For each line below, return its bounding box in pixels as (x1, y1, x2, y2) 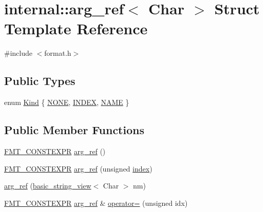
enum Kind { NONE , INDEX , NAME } (4, 97, 129, 108)
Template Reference (4, 18, 148, 39)
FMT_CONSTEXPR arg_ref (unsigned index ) (4, 163, 152, 174)
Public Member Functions (4, 122, 144, 138)
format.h (44, 48, 72, 58)
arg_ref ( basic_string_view (4, 180, 92, 191)
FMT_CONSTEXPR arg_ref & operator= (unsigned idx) (4, 197, 188, 208)
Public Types (4, 73, 76, 89)
